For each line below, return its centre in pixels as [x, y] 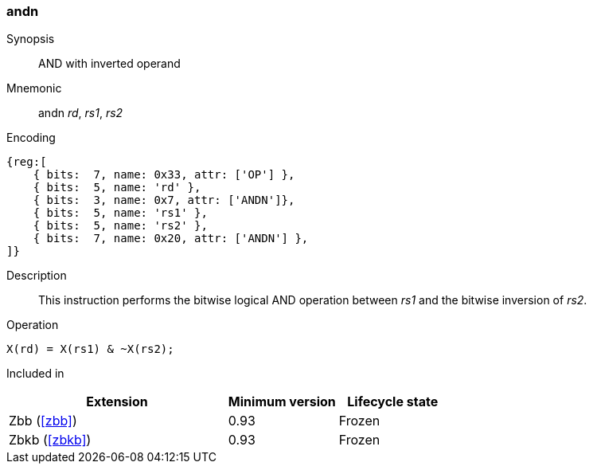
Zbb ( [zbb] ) [43, 421]
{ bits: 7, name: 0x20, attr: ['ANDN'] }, [171, 239]
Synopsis [31, 39]
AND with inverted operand [109, 64]
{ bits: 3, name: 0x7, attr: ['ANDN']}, [164, 200]
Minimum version [282, 402]
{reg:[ [27, 162]
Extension [117, 402]
